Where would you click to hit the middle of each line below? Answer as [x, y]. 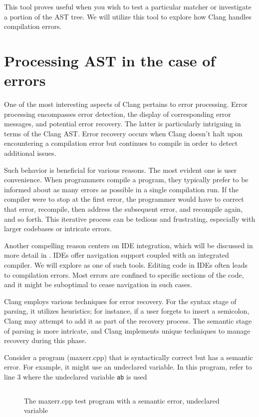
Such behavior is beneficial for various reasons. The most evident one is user [121, 170]
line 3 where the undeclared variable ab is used [76, 376]
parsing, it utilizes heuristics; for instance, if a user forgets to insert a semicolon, [127, 311]
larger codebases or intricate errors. [58, 228]
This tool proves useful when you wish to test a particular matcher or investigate [128, 6]
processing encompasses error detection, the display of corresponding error [118, 114]
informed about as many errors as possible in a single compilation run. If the [122, 189]
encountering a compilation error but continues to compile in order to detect [121, 143]
